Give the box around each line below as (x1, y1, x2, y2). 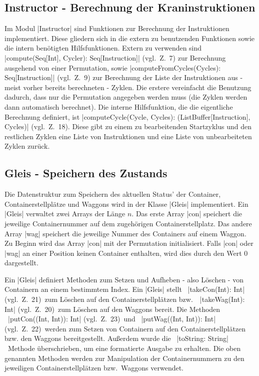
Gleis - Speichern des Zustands (4, 165, 167, 181)
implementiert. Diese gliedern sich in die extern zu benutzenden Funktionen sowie (4, 33, 255, 43)
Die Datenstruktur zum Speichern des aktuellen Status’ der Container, (4, 189, 221, 199)
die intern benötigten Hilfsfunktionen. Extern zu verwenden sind (4, 43, 202, 53)
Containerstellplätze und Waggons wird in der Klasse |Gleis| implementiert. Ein (4, 198, 248, 209)
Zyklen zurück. (4, 141, 50, 151)
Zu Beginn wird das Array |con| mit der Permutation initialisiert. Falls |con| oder (4, 238, 253, 248)
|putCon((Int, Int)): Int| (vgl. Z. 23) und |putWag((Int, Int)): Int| (7, 313, 216, 324)
